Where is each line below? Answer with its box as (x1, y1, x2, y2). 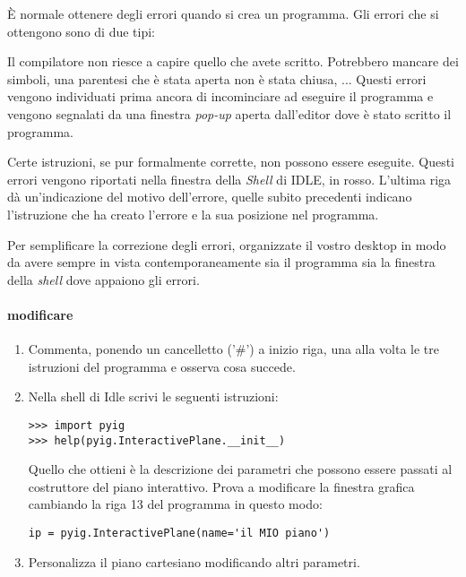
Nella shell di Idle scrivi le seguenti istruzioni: (28, 387, 279, 406)
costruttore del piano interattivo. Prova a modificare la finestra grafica (28, 477, 415, 495)
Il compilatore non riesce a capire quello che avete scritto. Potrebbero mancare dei (7, 52, 459, 71)
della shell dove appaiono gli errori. (7, 270, 200, 288)
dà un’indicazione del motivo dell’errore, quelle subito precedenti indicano (7, 187, 412, 206)
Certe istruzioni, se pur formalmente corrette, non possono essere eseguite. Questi (7, 152, 454, 171)
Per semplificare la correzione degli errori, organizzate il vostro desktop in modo (7, 235, 446, 254)
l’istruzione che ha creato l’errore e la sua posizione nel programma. (7, 204, 379, 223)
